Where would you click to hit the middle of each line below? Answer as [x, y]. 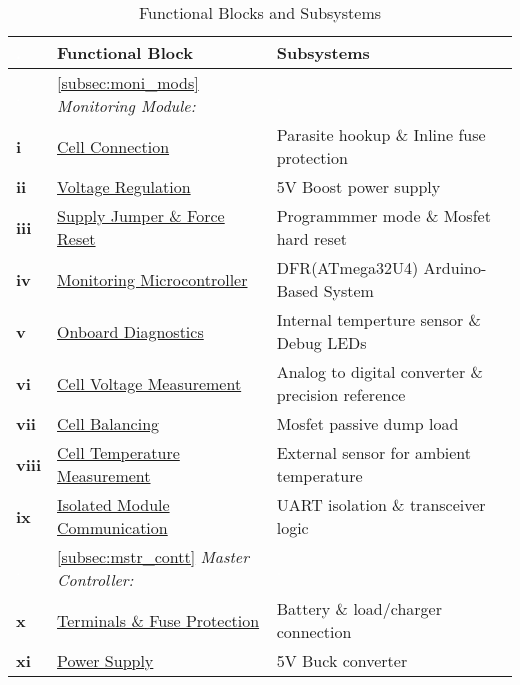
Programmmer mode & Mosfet [383, 215]
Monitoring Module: [126, 105]
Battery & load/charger [359, 608]
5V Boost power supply [358, 186]
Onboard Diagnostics [130, 331]
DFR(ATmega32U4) [347, 267]
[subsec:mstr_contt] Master [153, 556]
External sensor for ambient [374, 452]
